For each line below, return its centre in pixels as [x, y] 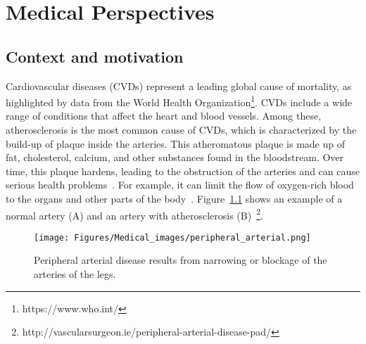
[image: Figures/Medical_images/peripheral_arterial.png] [172, 237]
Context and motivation [95, 56]
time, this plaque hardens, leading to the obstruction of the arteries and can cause [183, 171]
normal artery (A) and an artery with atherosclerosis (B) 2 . [134, 214]
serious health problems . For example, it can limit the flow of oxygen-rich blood [180, 185]
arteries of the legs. [75, 274]
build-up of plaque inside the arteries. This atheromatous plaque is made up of [175, 143]
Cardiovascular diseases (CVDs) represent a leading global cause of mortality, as [179, 85]
